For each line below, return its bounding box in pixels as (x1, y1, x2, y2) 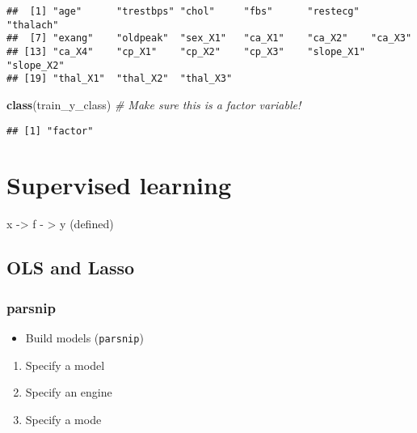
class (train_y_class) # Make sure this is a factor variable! (6, 96, 301, 112)
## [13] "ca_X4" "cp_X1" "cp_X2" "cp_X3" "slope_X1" (6, 45, 365, 57)
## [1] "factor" (6, 125, 94, 137)
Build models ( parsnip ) (25, 329, 144, 346)
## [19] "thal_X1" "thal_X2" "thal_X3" (6, 73, 233, 85)
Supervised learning (6, 168, 232, 202)
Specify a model (25, 356, 105, 373)
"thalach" (6, 19, 59, 31)
